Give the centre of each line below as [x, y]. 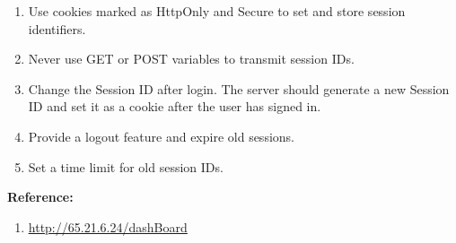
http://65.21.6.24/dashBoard [108, 226]
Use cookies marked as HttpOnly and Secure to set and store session [217, 11]
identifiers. [57, 28]
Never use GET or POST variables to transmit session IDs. [191, 59]
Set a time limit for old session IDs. [126, 166]
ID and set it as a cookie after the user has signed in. [175, 106]
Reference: [40, 197]
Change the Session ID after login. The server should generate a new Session [239, 88]
